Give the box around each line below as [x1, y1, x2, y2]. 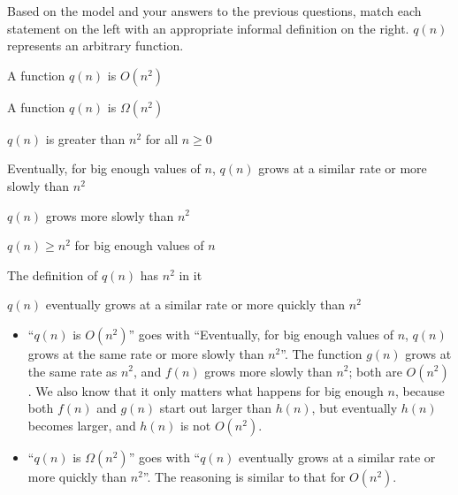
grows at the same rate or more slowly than [27, 344, 264, 362]
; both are [348, 362, 402, 380]
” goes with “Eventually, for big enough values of [128, 324, 393, 343]
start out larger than [159, 399, 271, 417]
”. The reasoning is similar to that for [142, 467, 346, 485]
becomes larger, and [27, 415, 136, 434]
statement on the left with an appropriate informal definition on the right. [7, 19, 409, 37]
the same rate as [27, 362, 118, 380]
